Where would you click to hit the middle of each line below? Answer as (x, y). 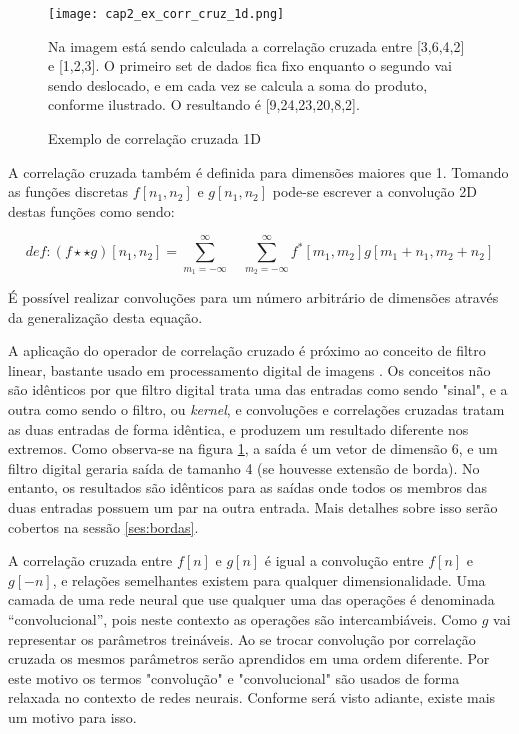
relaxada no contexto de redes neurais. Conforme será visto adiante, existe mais (252, 697)
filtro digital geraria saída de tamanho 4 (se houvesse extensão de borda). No (244, 467)
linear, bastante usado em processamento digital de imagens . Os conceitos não (249, 369)
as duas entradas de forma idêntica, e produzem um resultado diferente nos (238, 428)
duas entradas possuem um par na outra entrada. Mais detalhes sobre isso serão (253, 506)
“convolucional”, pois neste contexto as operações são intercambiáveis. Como (243, 618)
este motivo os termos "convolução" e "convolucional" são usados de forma (234, 677)
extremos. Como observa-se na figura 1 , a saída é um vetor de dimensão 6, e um (253, 448)
